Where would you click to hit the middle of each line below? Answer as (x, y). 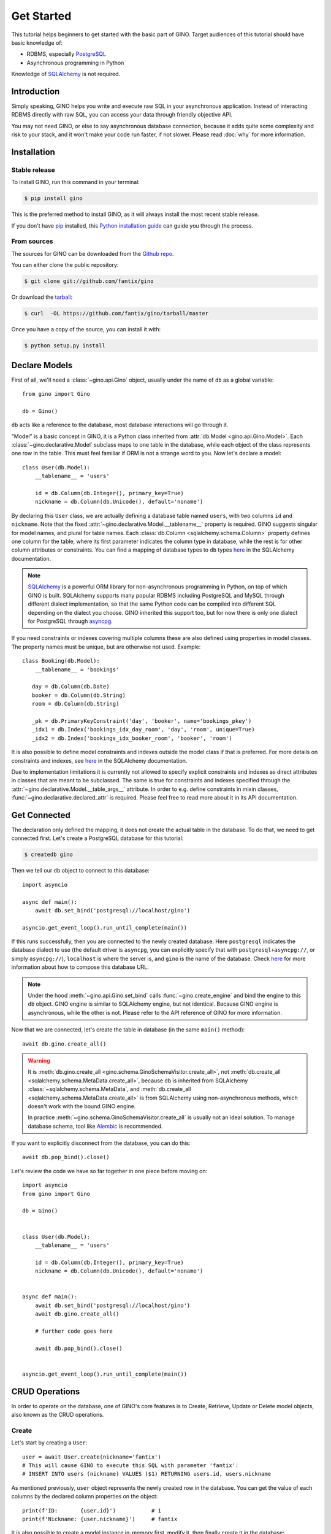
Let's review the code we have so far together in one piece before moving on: (109, 1171)
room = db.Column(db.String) (75, 704)
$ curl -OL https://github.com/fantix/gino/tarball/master (116, 314)
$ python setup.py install (65, 346)
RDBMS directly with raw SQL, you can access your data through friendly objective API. (122, 115)
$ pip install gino (53, 198)
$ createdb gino (49, 855)
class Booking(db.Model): (61, 661)
